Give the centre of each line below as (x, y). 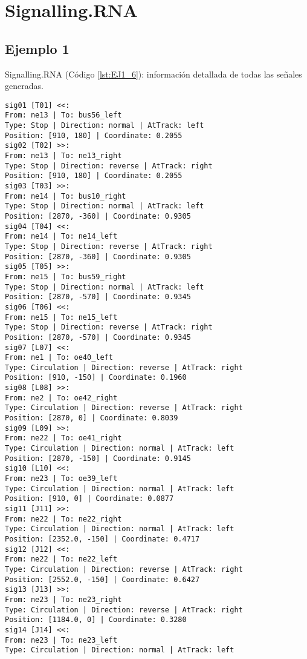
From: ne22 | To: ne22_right (63, 519)
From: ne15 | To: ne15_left (61, 317)
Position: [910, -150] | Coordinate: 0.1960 (96, 378)
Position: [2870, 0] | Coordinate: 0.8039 (92, 418)
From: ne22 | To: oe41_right (63, 438)
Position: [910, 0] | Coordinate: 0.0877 (89, 499)
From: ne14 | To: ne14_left (61, 237)
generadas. (24, 86)
